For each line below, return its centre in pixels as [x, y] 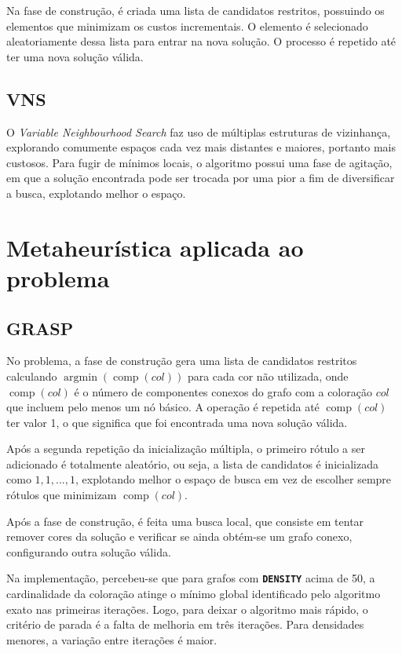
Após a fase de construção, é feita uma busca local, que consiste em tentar [185, 521]
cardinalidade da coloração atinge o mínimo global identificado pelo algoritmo [194, 594]
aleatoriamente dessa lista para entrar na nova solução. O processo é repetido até [201, 41]
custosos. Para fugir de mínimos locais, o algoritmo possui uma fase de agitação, [199, 162]
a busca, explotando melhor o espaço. [96, 193]
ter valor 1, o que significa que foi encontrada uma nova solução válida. [177, 422]
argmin [80, 377]
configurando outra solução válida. [89, 551]
